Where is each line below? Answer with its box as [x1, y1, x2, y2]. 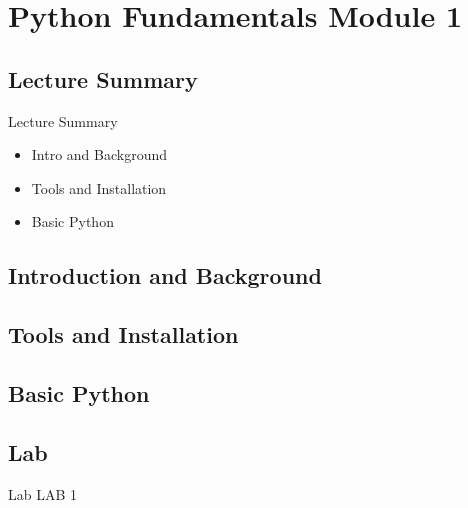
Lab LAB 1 [8, 483, 78, 504]
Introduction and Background [8, 260, 322, 291]
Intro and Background [31, 144, 168, 165]
